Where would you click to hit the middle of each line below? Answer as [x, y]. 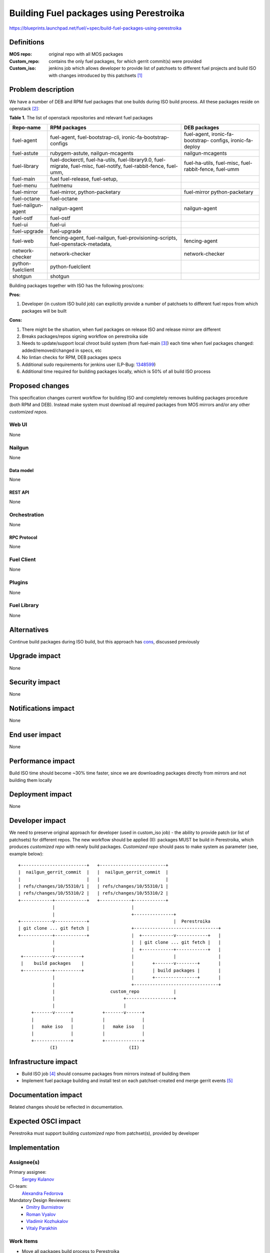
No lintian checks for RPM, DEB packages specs [71, 357]
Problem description [42, 89]
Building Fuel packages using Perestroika [97, 13]
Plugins [19, 582]
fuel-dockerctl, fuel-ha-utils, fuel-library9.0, [102, 159]
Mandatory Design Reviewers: [40, 1200]
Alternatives [29, 630]
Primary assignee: [28, 1172]
